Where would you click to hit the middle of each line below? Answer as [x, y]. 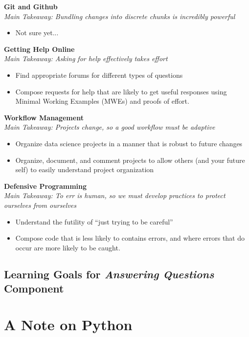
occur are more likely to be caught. [68, 247]
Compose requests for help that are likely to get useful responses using [121, 91]
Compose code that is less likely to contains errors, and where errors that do [130, 238]
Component [34, 288]
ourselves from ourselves [40, 205]
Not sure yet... [37, 33]
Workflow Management [44, 117]
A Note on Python [68, 324]
